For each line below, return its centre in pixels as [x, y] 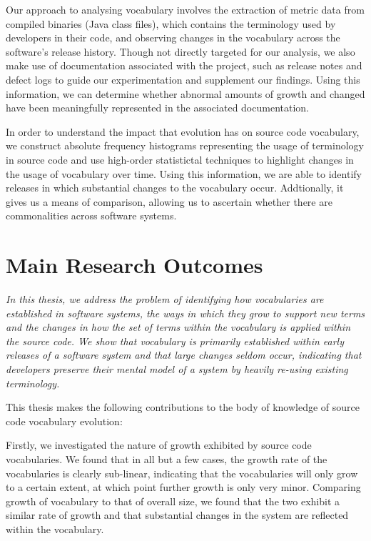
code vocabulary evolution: [64, 421]
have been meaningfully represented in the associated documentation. [157, 108]
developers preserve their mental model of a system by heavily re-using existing [177, 369]
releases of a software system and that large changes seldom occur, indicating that [184, 355]
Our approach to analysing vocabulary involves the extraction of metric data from [185, 9]
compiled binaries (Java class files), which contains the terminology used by [171, 23]
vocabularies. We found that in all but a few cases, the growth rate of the [167, 458]
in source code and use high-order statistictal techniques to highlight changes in [180, 159]
